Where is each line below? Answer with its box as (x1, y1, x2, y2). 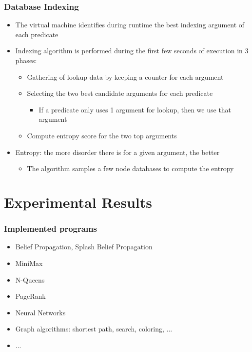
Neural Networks (15, 307, 66, 317)
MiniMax (15, 258, 43, 268)
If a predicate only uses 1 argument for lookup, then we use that (39, 104, 232, 114)
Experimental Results (4, 192, 152, 212)
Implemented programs (4, 222, 97, 235)
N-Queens (15, 274, 45, 285)
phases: (15, 55, 37, 65)
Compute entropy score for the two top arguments (27, 130, 177, 140)
